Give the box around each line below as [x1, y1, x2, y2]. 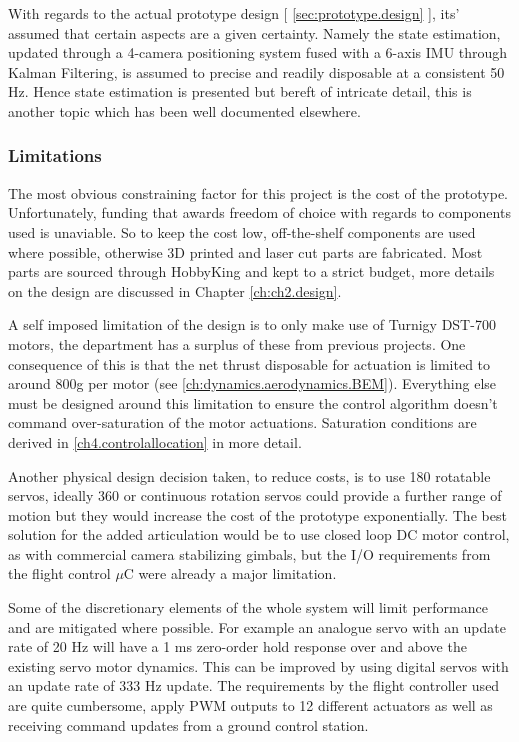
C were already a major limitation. [123, 563, 337, 584]
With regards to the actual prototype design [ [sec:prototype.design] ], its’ [8, 3, 460, 23]
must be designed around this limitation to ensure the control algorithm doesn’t [8, 392, 498, 413]
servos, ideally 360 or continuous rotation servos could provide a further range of [8, 485, 502, 506]
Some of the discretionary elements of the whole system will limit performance [8, 597, 488, 618]
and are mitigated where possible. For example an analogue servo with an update [8, 616, 506, 637]
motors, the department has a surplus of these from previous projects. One [8, 333, 466, 354]
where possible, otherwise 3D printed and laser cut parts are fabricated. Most [8, 241, 483, 262]
